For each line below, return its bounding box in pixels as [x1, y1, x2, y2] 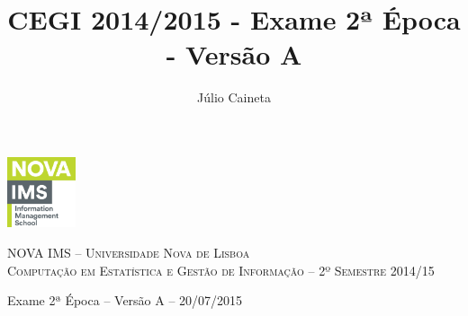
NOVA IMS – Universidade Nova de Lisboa [7, 242, 250, 261]
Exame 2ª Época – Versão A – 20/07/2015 [7, 291, 243, 310]
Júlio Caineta [197, 88, 271, 107]
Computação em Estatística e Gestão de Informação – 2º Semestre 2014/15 [7, 260, 435, 279]
